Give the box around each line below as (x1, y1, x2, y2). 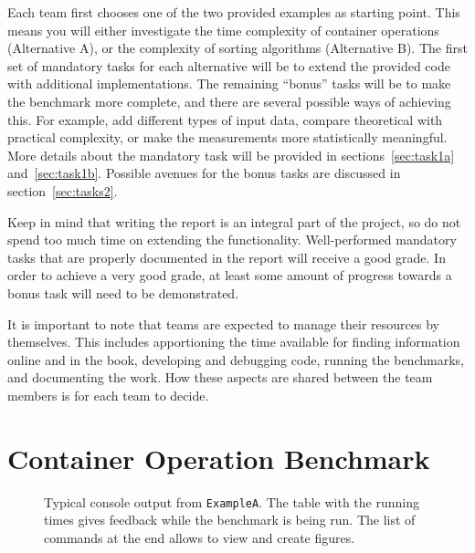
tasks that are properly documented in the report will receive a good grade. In (7, 247, 446, 266)
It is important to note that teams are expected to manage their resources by (7, 314, 439, 333)
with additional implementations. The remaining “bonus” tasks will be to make (7, 74, 451, 93)
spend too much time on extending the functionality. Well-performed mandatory (7, 230, 457, 249)
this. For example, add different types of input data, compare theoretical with (7, 110, 443, 129)
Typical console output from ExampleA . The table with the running (44, 492, 419, 511)
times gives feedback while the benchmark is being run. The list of (44, 510, 416, 529)
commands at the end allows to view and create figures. (44, 527, 355, 547)
